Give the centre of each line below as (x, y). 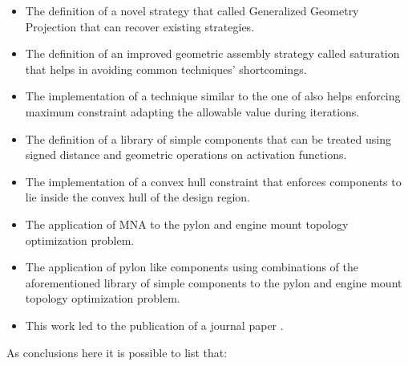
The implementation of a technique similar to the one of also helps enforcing (213, 96)
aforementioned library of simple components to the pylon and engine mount (214, 282)
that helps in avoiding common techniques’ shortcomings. (166, 69)
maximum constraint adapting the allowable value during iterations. (192, 111)
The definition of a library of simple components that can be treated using (208, 138)
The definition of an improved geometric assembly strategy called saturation (212, 53)
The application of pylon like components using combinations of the (192, 267)
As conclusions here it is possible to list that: (117, 352)
